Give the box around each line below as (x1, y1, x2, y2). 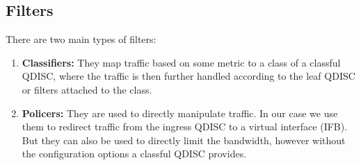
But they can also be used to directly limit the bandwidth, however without (22, 132, 346, 147)
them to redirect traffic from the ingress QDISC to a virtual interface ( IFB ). (22, 119, 348, 134)
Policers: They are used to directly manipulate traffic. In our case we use (22, 105, 338, 120)
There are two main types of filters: (6, 32, 157, 46)
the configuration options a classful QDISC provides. (22, 146, 247, 161)
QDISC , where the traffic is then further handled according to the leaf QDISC (22, 69, 355, 83)
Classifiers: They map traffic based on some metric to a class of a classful (22, 55, 341, 69)
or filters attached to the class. (22, 82, 152, 96)
